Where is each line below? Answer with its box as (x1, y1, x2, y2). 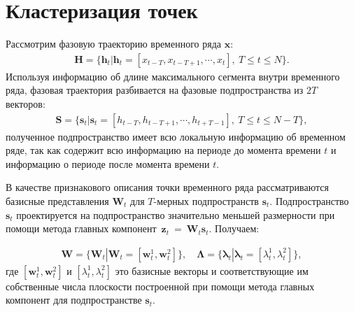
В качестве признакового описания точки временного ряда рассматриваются (6, 180, 329, 194)
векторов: (6, 96, 45, 111)
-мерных (153, 197, 190, 207)
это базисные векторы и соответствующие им (115, 263, 309, 278)
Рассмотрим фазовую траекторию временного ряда (6, 36, 221, 51)
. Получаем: (208, 221, 260, 236)
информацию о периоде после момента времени (6, 156, 210, 171)
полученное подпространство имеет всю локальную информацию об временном (6, 129, 346, 143)
